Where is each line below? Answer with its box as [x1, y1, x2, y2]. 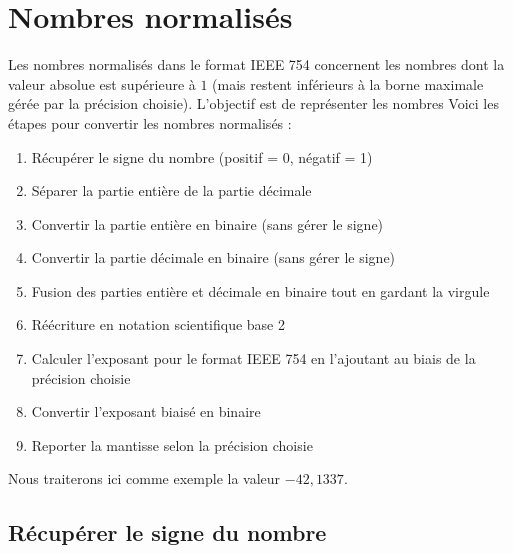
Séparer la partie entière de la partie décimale [31, 180, 312, 201]
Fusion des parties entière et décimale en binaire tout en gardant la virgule [31, 280, 490, 301]
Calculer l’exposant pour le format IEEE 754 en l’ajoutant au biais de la [31, 348, 476, 369]
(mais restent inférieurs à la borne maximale [212, 73, 484, 94]
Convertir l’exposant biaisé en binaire [31, 401, 261, 422]
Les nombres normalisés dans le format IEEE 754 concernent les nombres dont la [8, 54, 505, 75]
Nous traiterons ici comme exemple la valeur [8, 468, 281, 489]
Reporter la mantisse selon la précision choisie [31, 434, 313, 455]
